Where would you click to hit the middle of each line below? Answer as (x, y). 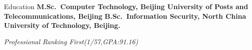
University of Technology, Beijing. (62, 25)
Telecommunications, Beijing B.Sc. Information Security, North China (125, 16)
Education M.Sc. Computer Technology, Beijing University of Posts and (126, 6)
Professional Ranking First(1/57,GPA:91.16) (71, 41)
